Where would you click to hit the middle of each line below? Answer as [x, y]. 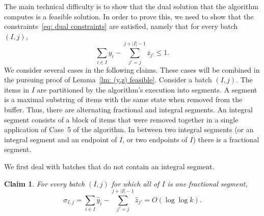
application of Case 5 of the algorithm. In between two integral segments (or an [129, 129]
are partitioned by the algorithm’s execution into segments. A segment [147, 89]
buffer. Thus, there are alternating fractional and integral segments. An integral [128, 109]
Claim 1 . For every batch [45, 183]
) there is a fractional [226, 139]
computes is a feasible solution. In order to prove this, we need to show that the [129, 16]
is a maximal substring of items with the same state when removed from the [123, 99]
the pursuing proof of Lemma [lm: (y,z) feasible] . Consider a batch [108, 80]
